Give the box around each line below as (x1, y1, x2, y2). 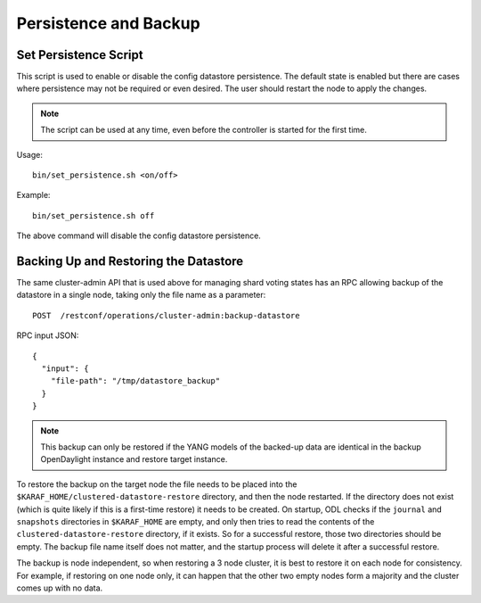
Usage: (16, 149, 44, 160)
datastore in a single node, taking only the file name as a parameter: (16, 290, 266, 301)
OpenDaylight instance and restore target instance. (40, 454, 228, 465)
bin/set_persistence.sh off (32, 211, 155, 220)
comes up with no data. (16, 582, 103, 593)
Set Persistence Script (16, 47, 143, 62)
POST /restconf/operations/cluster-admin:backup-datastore (32, 310, 300, 320)
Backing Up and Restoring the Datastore (16, 254, 244, 268)
